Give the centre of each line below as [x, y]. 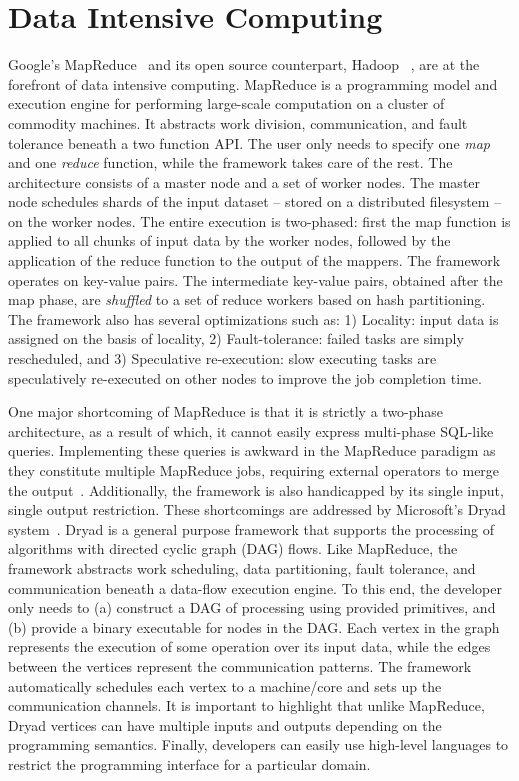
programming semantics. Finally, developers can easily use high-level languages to [258, 744]
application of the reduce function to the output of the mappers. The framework [254, 260]
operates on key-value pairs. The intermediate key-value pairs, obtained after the [255, 279]
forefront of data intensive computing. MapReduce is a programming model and [253, 83]
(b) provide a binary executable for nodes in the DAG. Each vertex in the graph [254, 626]
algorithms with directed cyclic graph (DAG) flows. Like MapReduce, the [233, 548]
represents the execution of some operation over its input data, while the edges [249, 646]
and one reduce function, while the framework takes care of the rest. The [230, 162]
